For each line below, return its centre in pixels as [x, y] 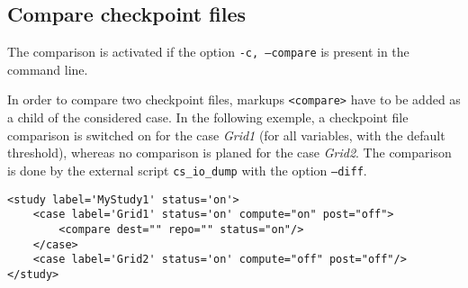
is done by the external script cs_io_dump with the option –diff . [187, 170]
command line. [48, 69]
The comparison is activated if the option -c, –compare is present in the [208, 52]
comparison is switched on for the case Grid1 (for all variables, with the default [226, 135]
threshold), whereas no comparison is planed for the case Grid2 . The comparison [229, 153]
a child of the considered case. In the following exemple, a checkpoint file [208, 117]
